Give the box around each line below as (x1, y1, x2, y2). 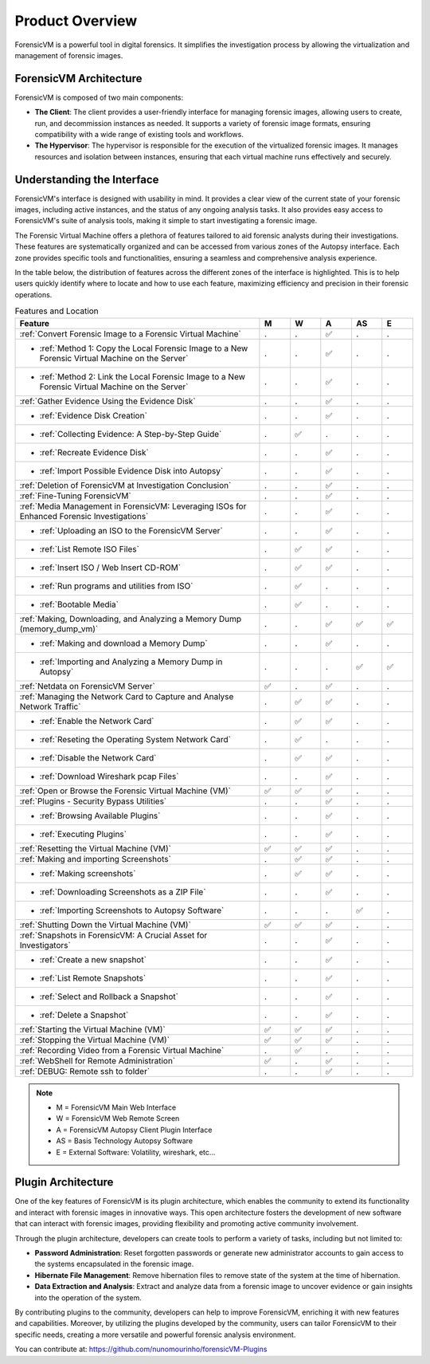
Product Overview (14, 12, 138, 29)
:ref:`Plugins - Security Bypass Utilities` (19, 796, 167, 807)
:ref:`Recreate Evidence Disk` (39, 446, 149, 458)
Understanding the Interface (14, 172, 159, 187)
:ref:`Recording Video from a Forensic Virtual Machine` (19, 1044, 225, 1055)
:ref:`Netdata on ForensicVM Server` (19, 680, 155, 691)
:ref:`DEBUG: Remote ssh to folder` (19, 1065, 150, 1076)
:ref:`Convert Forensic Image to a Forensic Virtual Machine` (19, 328, 242, 339)
